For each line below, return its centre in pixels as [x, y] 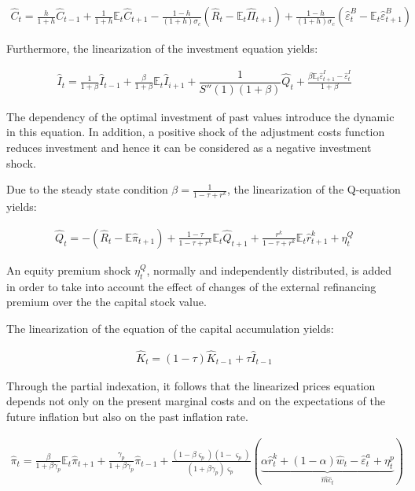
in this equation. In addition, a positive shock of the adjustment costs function [196, 132]
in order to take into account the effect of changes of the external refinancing [191, 286]
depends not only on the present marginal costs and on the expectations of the [196, 401]
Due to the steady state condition [87, 189]
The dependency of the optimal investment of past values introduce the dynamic [200, 116]
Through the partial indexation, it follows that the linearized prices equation [191, 385]
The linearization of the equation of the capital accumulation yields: [170, 328]
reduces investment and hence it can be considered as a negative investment [189, 147]
